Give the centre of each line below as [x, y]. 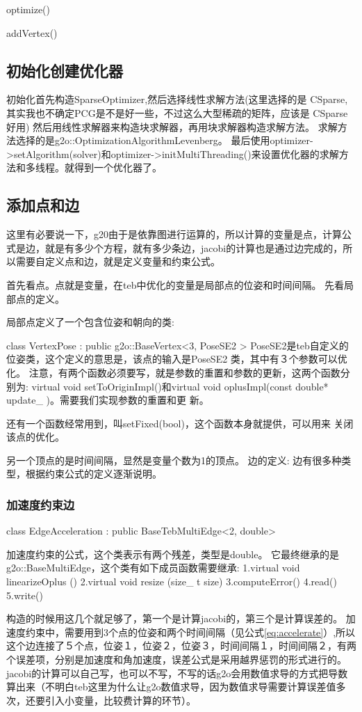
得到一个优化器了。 [118, 167]
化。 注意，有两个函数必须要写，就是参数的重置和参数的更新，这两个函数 [173, 372]
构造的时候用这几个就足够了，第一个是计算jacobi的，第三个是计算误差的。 [175, 618]
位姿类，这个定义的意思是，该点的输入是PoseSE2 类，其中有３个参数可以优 [177, 359]
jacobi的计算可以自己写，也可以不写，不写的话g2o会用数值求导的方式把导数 [177, 673]
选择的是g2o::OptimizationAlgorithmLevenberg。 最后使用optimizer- [164, 140]
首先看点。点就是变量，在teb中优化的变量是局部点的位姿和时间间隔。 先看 [175, 284]
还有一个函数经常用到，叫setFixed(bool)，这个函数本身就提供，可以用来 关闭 [180, 423]
